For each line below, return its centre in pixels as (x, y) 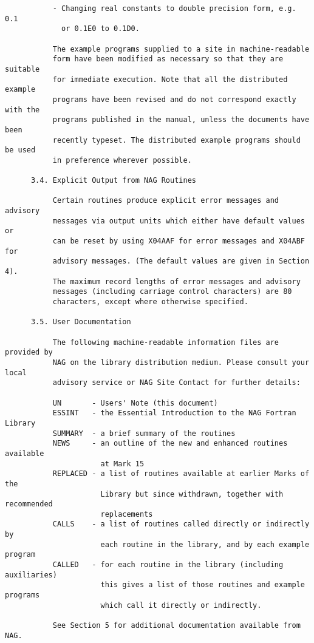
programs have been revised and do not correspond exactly (174, 99)
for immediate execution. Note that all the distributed (170, 79)
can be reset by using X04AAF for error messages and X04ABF (179, 241)
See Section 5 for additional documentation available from (176, 626)
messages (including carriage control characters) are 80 (172, 292)
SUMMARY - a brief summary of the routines (144, 433)
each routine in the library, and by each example (205, 544)
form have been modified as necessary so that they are (168, 59)
